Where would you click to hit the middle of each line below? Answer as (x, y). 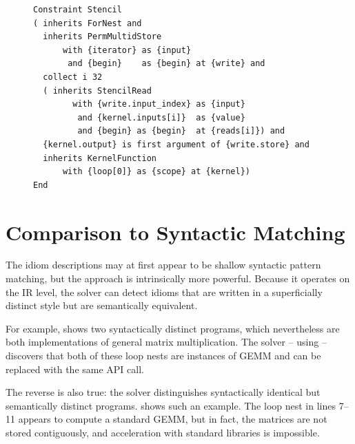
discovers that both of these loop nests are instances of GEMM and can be (163, 355)
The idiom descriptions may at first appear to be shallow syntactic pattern (163, 265)
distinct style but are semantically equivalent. (102, 305)
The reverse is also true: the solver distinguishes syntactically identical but (163, 392)
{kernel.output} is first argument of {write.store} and (176, 144)
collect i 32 (73, 77)
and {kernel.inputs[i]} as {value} (161, 117)
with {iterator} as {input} (127, 50)
